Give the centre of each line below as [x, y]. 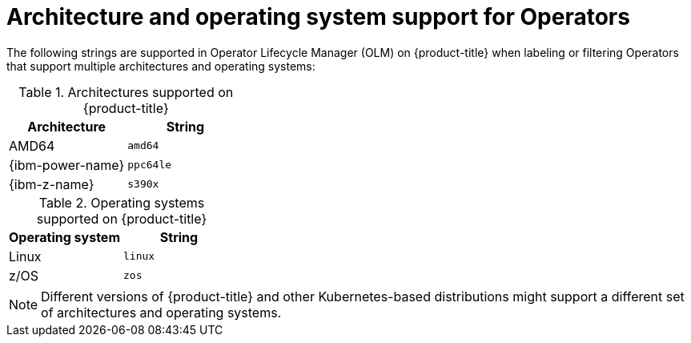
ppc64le [150, 165]
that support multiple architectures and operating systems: [161, 66]
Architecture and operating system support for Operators [318, 17]
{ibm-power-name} [67, 165]
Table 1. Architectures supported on [126, 92]
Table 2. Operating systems [122, 202]
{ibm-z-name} [52, 184]
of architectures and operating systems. [161, 312]
